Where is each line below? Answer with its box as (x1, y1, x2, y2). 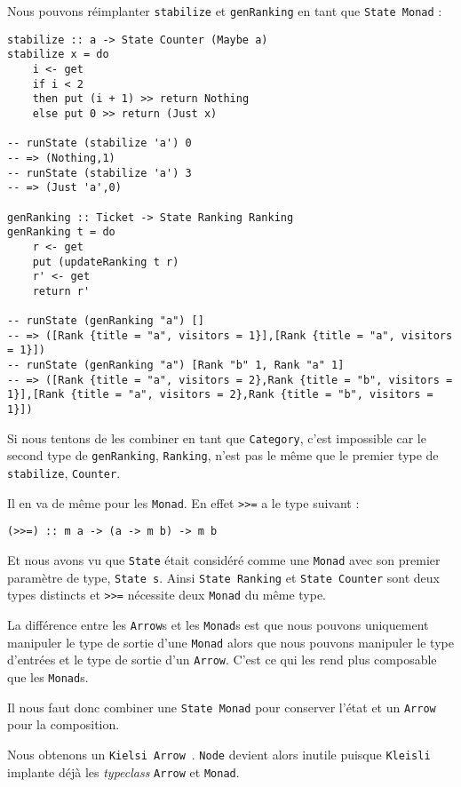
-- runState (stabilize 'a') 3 (7, 166, 192, 179)
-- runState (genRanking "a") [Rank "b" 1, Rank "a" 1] (7, 359, 345, 372)
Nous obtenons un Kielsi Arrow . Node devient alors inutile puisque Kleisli (7, 744, 431, 763)
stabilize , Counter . (7, 464, 121, 482)
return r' (32, 284, 91, 298)
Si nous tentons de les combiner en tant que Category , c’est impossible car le (7, 428, 426, 447)
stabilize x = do (7, 48, 109, 61)
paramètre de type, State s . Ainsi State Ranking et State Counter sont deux (7, 568, 440, 586)
